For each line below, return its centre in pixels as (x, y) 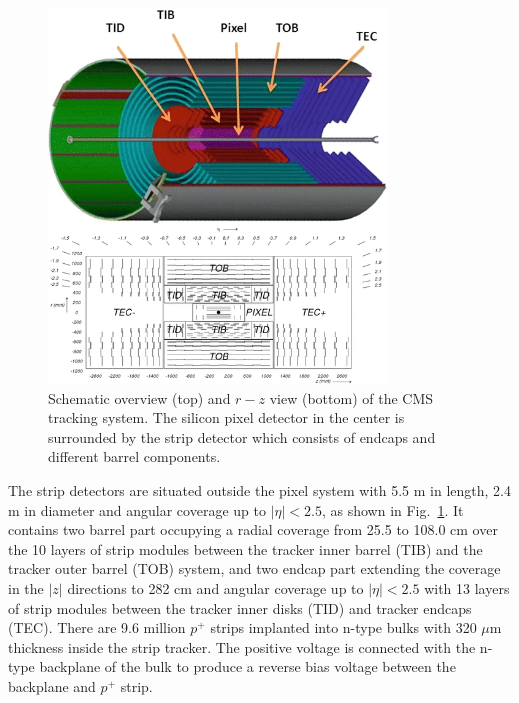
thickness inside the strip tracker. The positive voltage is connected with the (242, 646)
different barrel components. (134, 456)
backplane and (52, 685)
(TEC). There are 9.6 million (97, 627)
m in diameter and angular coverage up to (137, 509)
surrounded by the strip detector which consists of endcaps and (242, 436)
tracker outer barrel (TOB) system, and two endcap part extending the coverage (254, 568)
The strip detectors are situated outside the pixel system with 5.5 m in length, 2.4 (259, 489)
